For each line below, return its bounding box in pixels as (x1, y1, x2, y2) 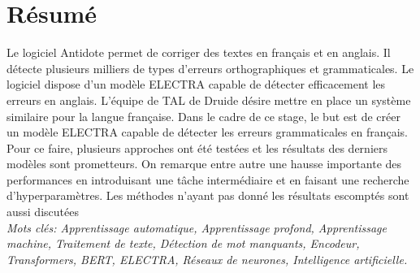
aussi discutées (6, 203, 79, 220)
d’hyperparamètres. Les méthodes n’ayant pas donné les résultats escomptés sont (6, 187, 409, 204)
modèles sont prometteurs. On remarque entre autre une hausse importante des (6, 155, 402, 172)
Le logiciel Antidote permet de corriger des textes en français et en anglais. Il (6, 44, 391, 61)
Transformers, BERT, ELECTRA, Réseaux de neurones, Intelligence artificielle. (6, 250, 408, 267)
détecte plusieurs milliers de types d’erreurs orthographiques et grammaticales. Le (6, 59, 414, 76)
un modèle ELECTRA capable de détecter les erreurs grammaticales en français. (6, 123, 408, 141)
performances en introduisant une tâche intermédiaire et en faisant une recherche (6, 171, 409, 188)
